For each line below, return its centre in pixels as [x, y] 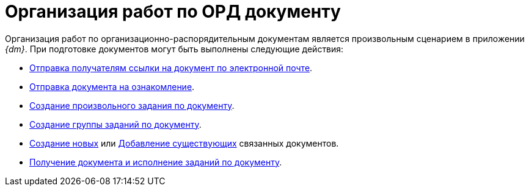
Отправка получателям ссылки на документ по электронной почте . [171, 68]
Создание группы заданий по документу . [115, 124]
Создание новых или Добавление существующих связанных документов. [184, 143]
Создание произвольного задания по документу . [132, 105]
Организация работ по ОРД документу [173, 12]
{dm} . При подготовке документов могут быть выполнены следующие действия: [174, 49]
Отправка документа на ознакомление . [112, 86]
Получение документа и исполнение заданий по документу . [156, 162]
